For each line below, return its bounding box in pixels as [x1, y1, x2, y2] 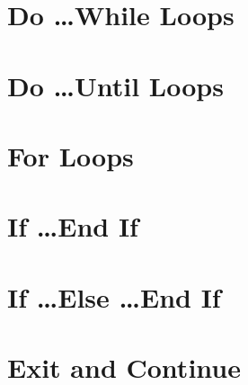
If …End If [7, 208, 138, 245]
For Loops [7, 137, 134, 174]
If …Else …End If [7, 278, 221, 315]
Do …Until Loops [7, 67, 224, 103]
